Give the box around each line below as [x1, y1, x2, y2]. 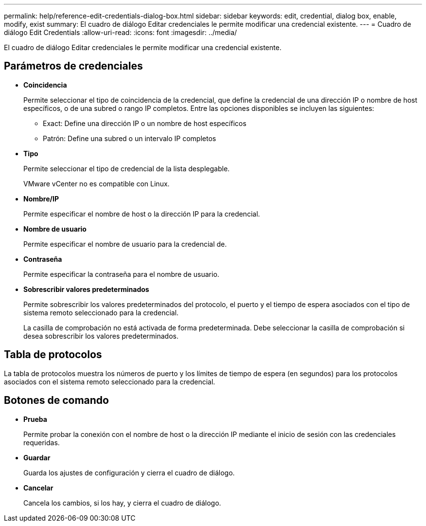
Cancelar [23, 483, 53, 492]
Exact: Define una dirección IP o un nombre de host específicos [43, 119, 247, 127]
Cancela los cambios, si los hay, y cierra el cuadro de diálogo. [23, 498, 221, 507]
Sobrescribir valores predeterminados [23, 285, 149, 293]
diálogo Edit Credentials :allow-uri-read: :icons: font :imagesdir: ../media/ [4, 28, 237, 36]
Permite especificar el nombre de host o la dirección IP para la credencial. [23, 209, 260, 218]
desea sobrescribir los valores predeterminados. [23, 331, 178, 340]
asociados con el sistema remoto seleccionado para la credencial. [4, 377, 215, 386]
